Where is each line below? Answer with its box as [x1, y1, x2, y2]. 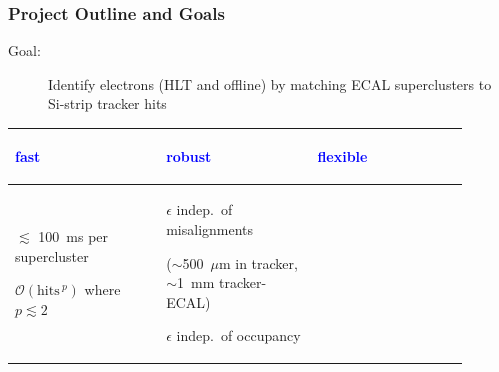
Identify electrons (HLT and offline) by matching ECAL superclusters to [48, 73, 492, 94]
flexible [317, 145, 368, 166]
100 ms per [38, 225, 109, 246]
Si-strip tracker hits [48, 93, 167, 114]
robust [166, 145, 212, 166]
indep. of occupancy [176, 325, 301, 346]
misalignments [166, 218, 254, 239]
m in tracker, [218, 252, 298, 273]
